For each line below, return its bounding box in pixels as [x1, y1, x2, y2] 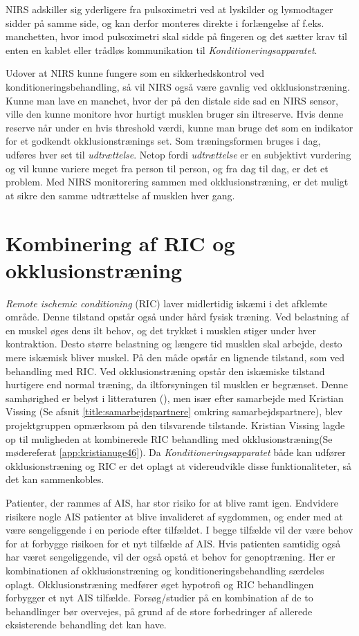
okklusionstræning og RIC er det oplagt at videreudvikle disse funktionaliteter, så [6, 458, 352, 473]
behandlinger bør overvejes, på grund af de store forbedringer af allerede [6, 603, 313, 618]
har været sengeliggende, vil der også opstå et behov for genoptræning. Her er [6, 549, 335, 564]
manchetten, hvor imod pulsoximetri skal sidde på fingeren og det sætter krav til [6, 29, 348, 44]
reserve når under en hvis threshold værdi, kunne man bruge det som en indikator [6, 120, 353, 134]
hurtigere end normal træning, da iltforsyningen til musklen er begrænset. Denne [6, 377, 349, 392]
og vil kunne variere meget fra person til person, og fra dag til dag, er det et [6, 161, 329, 175]
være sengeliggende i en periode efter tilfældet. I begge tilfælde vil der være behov [6, 523, 353, 537]
